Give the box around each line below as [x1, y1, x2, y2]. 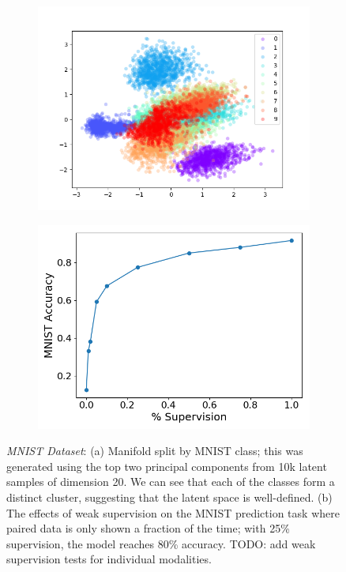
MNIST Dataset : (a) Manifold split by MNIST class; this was [6, 442, 303, 459]
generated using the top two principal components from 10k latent [6, 457, 327, 474]
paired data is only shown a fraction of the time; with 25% [6, 520, 290, 536]
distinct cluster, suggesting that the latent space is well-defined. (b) [6, 488, 333, 505]
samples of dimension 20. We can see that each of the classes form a [6, 473, 335, 490]
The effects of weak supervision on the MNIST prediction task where [6, 504, 340, 521]
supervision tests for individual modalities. [6, 551, 212, 567]
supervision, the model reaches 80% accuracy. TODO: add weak [6, 535, 316, 551]
